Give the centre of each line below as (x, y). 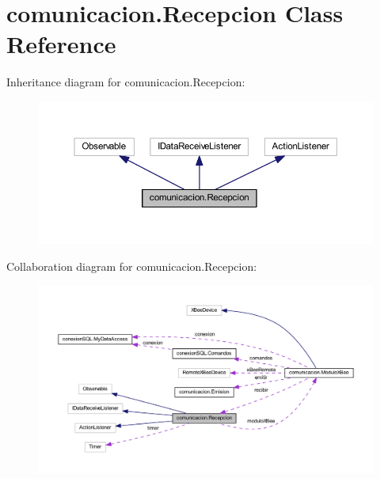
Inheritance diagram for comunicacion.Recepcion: (126, 82)
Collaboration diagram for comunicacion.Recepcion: (132, 266)
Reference (61, 44)
